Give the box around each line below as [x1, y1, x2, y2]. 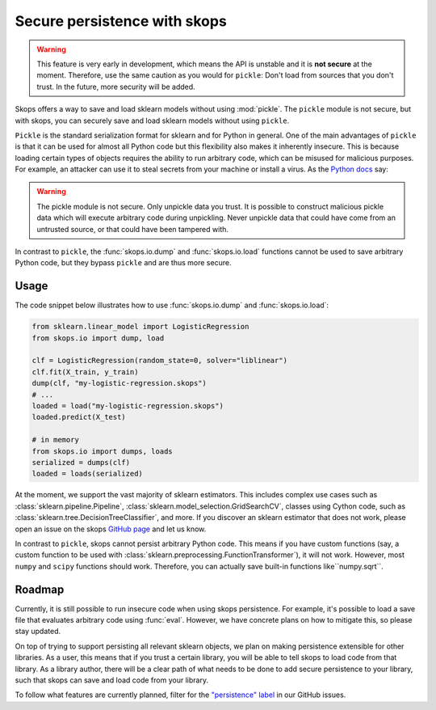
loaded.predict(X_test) [31, 412, 127, 422]
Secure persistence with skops [15, 12, 228, 30]
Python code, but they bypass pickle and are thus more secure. [15, 258, 232, 268]
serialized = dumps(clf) [31, 458, 131, 467]
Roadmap [15, 582, 65, 596]
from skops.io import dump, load [31, 333, 165, 343]
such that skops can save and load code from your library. [15, 675, 209, 685]
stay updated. [15, 627, 61, 636]
